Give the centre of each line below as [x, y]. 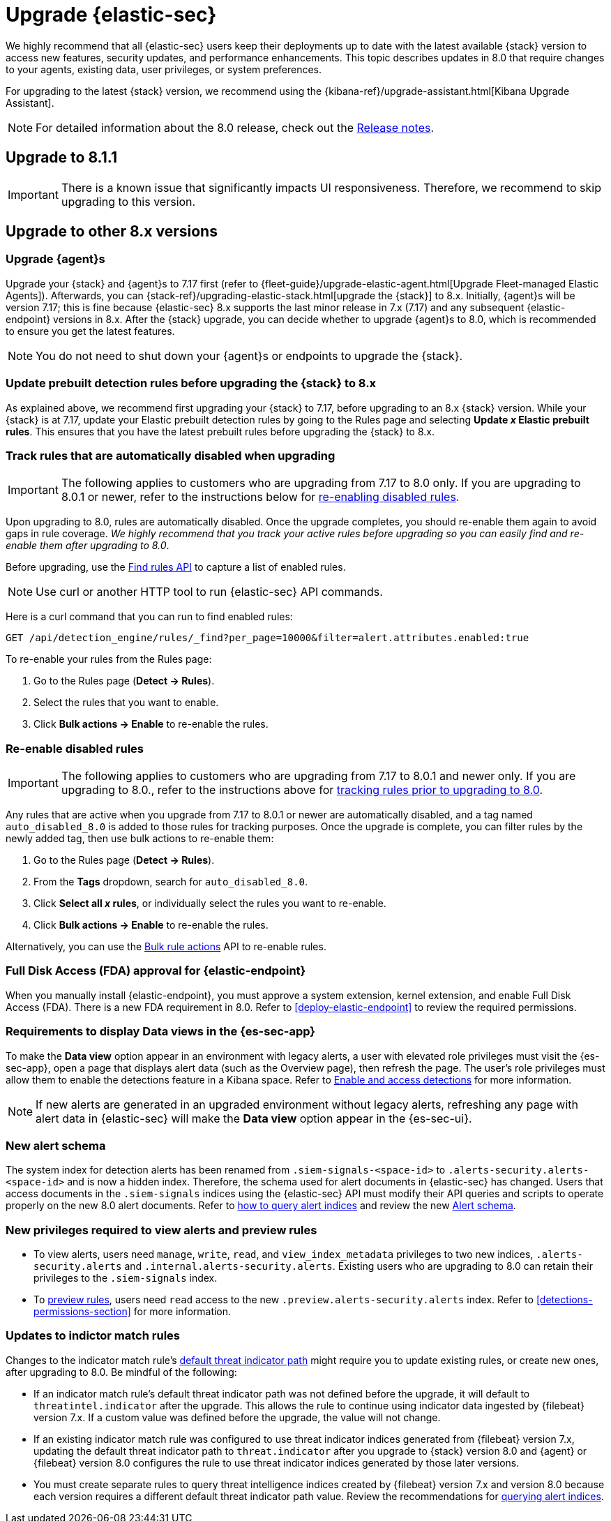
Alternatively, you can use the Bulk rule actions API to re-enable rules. [166, 947]
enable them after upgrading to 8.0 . [88, 546]
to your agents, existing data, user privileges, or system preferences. [164, 69]
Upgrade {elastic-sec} [111, 15]
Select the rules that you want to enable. [126, 703]
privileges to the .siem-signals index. [126, 1278]
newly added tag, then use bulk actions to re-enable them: [140, 839]
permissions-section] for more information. [133, 1312]
